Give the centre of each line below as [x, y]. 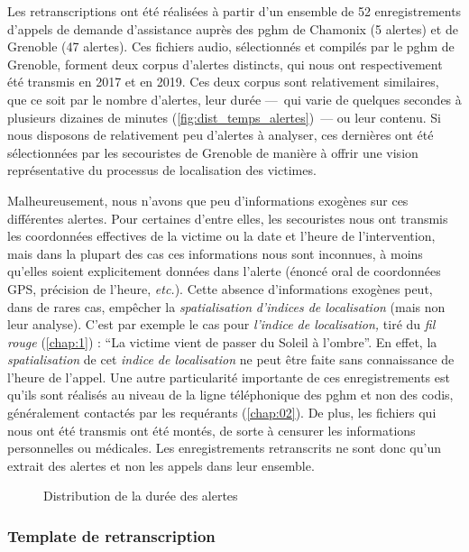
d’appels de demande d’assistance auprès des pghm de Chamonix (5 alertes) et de [233, 28]
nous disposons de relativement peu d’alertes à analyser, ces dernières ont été [221, 135]
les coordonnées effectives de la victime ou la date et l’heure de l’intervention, [221, 236]
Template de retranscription [111, 535]
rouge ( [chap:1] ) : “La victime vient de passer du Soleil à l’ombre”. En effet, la [222, 341]
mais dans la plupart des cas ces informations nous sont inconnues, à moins [215, 253]
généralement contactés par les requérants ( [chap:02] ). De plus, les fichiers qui [222, 413]
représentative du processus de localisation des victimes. [162, 170]
